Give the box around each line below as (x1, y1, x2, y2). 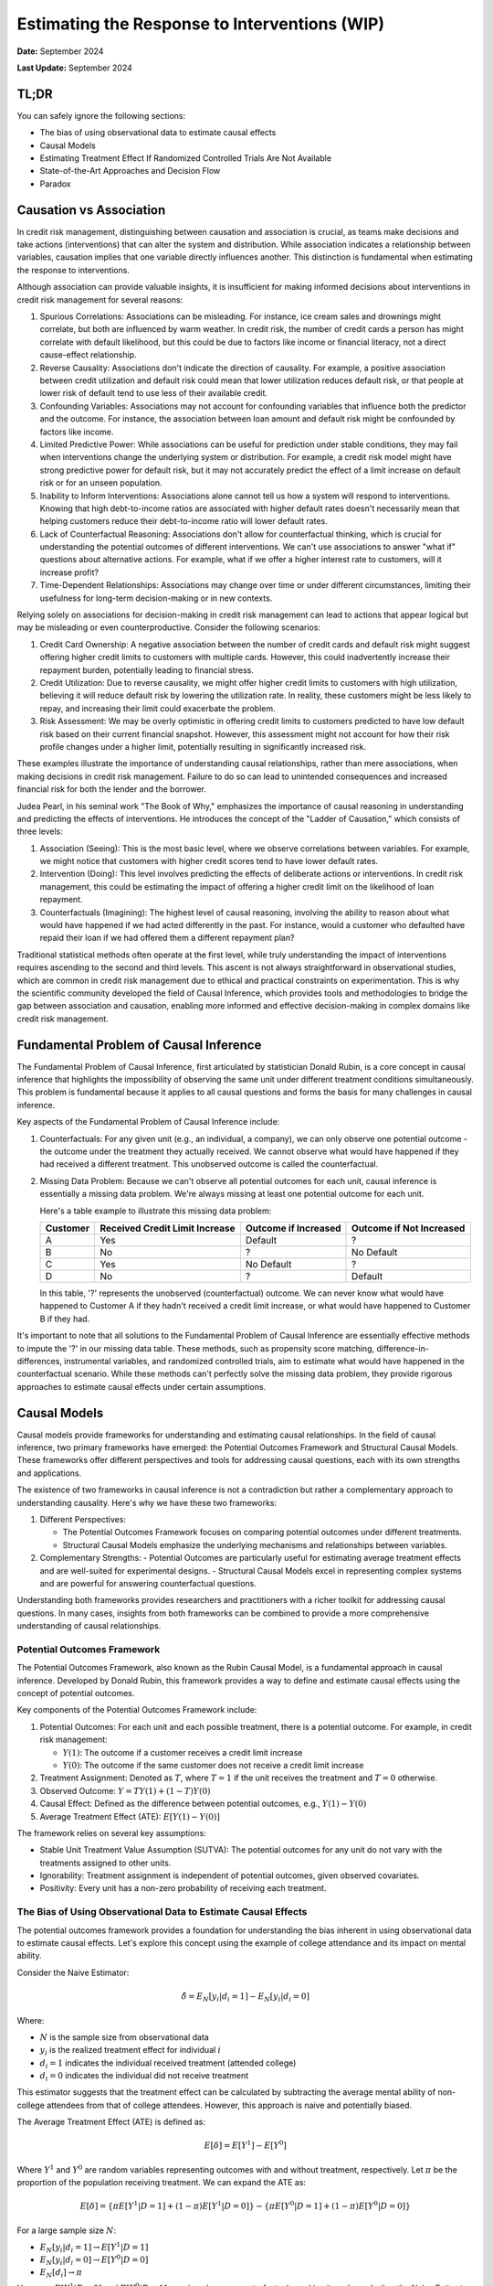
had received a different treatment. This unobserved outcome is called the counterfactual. (39, 1159, 379, 1170)
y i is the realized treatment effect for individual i (39, 2045, 222, 2057)
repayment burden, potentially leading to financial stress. (39, 664, 255, 676)
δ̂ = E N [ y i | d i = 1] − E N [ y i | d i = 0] (181, 1991, 310, 2003)
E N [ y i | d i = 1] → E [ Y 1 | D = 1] (39, 2240, 149, 2254)
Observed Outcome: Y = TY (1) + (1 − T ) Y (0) (39, 1785, 211, 1796)
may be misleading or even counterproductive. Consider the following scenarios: (16, 622, 321, 633)
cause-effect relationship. (39, 349, 137, 360)
